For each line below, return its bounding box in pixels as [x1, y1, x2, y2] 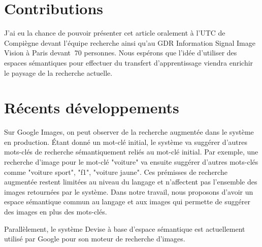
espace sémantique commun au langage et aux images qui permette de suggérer [4, 196, 250, 207]
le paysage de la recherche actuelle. [4, 67, 113, 78]
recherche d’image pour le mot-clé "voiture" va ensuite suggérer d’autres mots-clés [4, 157, 258, 167]
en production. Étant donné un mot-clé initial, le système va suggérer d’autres [4, 136, 247, 147]
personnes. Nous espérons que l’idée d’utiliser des [84, 47, 237, 58]
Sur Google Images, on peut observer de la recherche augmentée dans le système [4, 127, 254, 137]
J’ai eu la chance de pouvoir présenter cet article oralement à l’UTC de [4, 27, 225, 38]
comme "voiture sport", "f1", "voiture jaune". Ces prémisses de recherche [4, 166, 227, 177]
